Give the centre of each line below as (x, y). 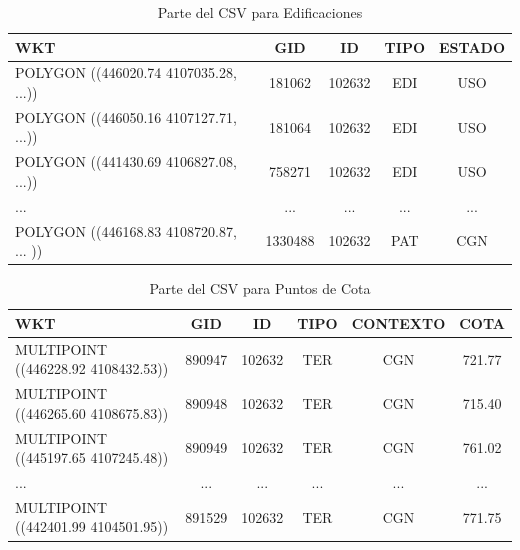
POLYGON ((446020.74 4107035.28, (126, 72)
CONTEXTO (398, 322)
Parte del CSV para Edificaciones (260, 12)
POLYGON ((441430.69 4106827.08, (126, 161)
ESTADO (472, 46)
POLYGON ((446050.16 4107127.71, (126, 116)
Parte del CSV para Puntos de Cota (260, 288)
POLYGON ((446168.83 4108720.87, (126, 230)
